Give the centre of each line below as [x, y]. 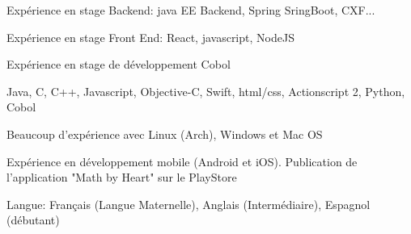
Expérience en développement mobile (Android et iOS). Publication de [182, 161]
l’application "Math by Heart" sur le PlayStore [122, 177]
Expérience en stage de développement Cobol [119, 64]
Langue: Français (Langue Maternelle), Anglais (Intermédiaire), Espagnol [189, 204]
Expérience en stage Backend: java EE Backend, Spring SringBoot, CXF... [191, 10]
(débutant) [33, 220]
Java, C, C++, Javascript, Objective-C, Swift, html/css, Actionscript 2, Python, [206, 91]
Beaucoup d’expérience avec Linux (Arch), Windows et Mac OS [165, 134]
